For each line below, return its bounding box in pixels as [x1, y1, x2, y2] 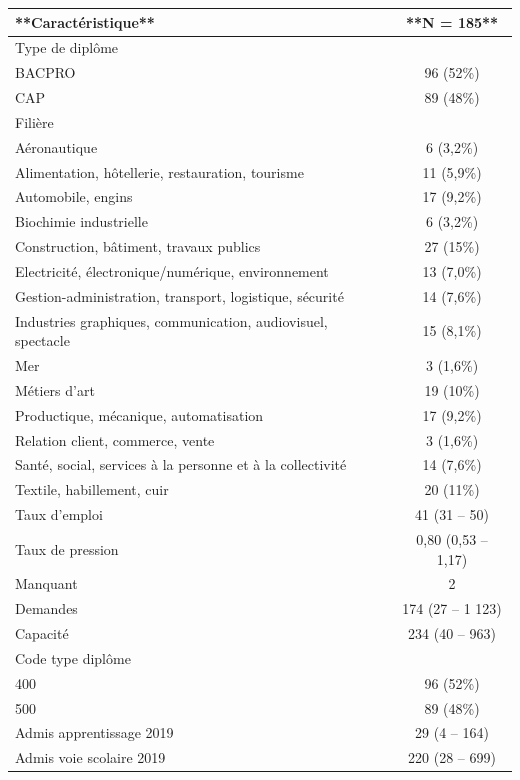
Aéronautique [15, 136, 98, 157]
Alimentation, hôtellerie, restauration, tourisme [15, 161, 304, 182]
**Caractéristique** [15, 11, 155, 32]
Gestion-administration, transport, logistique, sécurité [15, 285, 344, 306]
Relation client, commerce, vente [15, 429, 215, 450]
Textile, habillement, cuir [15, 479, 169, 500]
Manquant [15, 573, 78, 594]
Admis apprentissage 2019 [15, 722, 174, 743]
